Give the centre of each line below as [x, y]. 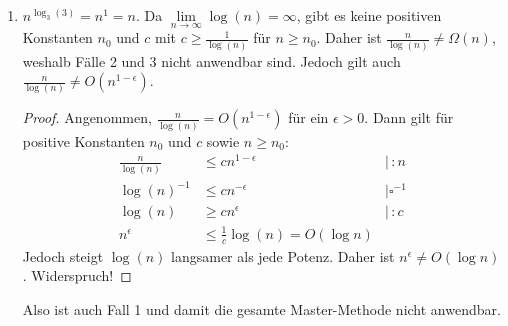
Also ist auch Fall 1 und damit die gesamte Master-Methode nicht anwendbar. [261, 308]
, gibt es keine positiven [369, 15]
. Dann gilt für [409, 117]
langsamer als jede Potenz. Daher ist [283, 255]
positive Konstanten [83, 140]
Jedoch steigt [63, 255]
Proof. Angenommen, [87, 117]
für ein [308, 117]
